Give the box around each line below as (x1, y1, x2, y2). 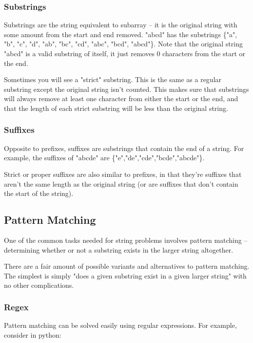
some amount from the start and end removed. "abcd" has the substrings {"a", (4, 29, 237, 39)
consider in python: (4, 329, 61, 340)
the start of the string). (4, 188, 74, 198)
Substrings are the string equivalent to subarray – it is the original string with (4, 20, 237, 30)
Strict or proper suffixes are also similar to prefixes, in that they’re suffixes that (4, 169, 242, 179)
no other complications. (4, 280, 74, 290)
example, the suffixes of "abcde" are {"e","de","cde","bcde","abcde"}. (4, 152, 205, 163)
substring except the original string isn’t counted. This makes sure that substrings (4, 84, 249, 94)
